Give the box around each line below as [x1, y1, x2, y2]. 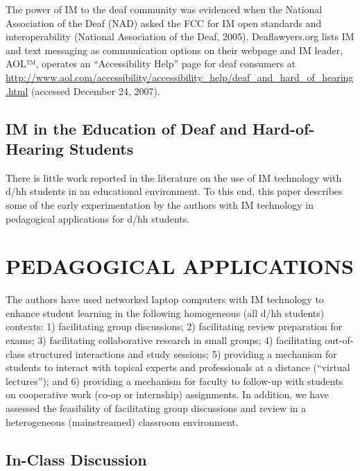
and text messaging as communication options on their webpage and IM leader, [6, 42, 343, 57]
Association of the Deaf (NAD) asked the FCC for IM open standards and [6, 15, 322, 30]
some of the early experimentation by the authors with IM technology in [6, 197, 314, 212]
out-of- [325, 333, 354, 348]
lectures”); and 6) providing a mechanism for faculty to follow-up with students [6, 373, 343, 388]
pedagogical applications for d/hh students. [6, 211, 190, 225]
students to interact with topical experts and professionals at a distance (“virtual [6, 360, 350, 375]
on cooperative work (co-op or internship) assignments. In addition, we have [6, 387, 329, 402]
